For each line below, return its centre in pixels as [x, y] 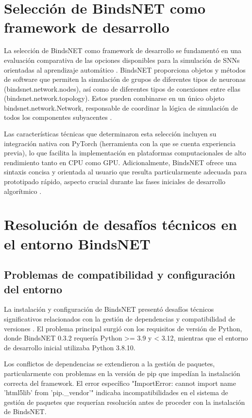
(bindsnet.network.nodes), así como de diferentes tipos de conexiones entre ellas [122, 88]
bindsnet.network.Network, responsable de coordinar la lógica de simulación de [121, 107]
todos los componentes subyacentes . [58, 117]
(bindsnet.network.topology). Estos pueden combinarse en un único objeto [114, 98]
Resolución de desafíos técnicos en [121, 224]
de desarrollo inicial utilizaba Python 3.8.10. [70, 347]
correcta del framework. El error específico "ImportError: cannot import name [120, 383]
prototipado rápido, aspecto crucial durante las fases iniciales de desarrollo [115, 181]
